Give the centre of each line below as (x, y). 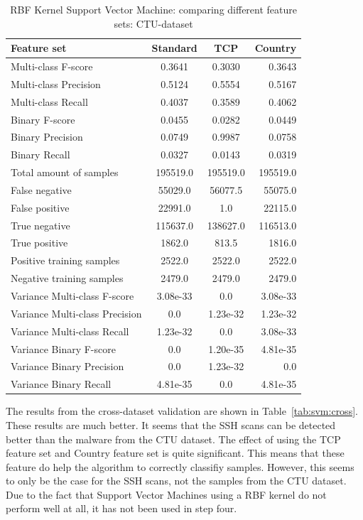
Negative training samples (67, 278)
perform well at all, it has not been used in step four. (121, 508)
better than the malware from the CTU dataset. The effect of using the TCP (173, 439)
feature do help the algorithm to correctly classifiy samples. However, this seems (180, 466)
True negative (40, 225)
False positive (40, 207)
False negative (41, 189)
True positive (39, 243)
